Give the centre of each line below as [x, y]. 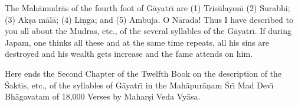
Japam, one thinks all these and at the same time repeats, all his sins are [137, 42]
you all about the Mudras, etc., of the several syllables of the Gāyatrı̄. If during [148, 31]
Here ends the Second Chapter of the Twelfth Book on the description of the [143, 73]
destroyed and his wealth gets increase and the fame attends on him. [129, 54]
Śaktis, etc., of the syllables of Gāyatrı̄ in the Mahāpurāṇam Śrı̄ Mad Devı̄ [139, 85]
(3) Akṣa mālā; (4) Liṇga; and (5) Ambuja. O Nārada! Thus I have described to [149, 19]
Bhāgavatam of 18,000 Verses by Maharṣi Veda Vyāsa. [103, 96]
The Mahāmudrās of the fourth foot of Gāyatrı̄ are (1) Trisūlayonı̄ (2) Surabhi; [148, 8]
